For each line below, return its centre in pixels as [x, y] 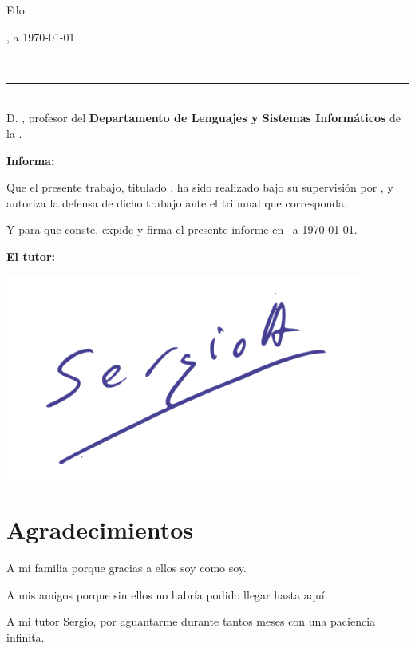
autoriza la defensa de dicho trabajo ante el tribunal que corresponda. [177, 202]
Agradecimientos [100, 529]
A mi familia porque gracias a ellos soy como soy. [126, 568]
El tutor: [31, 256]
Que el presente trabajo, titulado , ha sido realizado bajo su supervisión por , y [200, 187]
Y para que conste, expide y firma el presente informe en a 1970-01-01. [182, 229]
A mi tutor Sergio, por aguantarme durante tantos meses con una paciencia [191, 621]
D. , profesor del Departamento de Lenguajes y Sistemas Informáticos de [204, 118]
